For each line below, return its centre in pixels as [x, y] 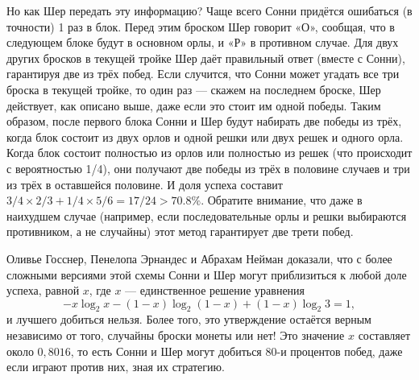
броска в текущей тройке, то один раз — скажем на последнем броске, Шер [194, 89]
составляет [384, 335]
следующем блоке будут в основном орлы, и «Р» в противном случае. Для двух [203, 42]
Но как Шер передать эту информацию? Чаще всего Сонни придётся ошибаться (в [209, 10]
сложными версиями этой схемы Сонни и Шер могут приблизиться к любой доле [207, 274]
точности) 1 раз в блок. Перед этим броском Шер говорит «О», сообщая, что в [201, 26]
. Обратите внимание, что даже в [282, 200]
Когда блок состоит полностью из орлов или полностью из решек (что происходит [209, 153]
